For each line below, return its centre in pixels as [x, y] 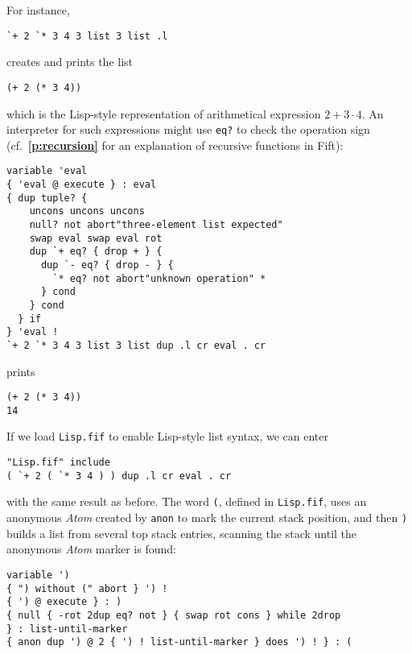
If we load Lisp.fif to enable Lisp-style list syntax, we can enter [167, 436]
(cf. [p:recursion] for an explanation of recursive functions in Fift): [175, 145]
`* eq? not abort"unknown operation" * [159, 278]
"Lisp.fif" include [58, 463]
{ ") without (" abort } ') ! [87, 588]
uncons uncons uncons [87, 211]
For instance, [38, 10]
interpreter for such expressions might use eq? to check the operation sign [188, 129]
